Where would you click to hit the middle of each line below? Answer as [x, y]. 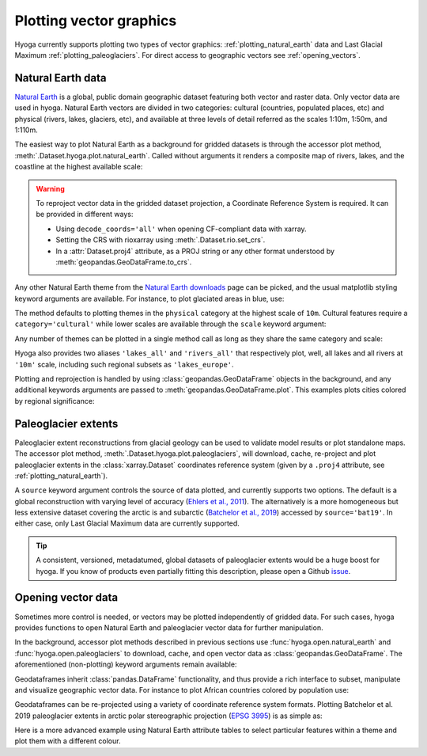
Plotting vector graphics [96, 21]
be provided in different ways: [85, 215]
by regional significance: [55, 401]
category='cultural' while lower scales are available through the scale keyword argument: [170, 324]
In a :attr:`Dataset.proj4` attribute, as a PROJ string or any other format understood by [195, 251]
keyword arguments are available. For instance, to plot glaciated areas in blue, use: [149, 298]
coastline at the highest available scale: [79, 167]
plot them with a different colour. [68, 741]
